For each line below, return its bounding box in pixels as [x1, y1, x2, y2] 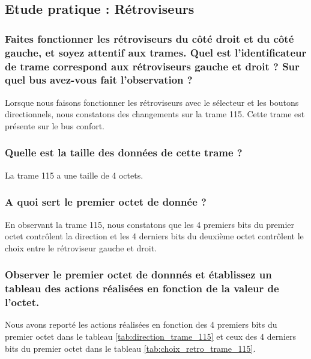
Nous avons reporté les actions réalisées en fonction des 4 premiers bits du [5, 318, 277, 331]
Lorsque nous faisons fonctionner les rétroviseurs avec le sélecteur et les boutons [5, 96, 299, 108]
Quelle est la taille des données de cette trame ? [5, 145, 243, 160]
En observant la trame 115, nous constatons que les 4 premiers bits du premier [5, 218, 294, 230]
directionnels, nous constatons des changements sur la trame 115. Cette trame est [5, 108, 305, 120]
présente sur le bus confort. [5, 119, 105, 132]
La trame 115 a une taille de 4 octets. [5, 168, 143, 181]
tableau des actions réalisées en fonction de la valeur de [5, 281, 279, 296]
